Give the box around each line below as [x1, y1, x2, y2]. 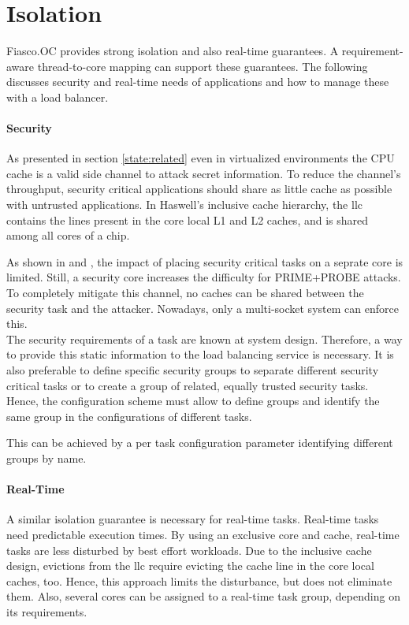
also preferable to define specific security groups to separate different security [6, 362, 379, 378]
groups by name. [6, 449, 87, 466]
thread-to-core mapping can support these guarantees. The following [37, 58, 368, 74]
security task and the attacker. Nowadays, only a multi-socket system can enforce [6, 299, 399, 316]
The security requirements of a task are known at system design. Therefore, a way [6, 330, 403, 347]
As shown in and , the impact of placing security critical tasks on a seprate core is [6, 253, 403, 270]
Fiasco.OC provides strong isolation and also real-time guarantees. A [6, 43, 339, 59]
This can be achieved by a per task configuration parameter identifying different [6, 434, 393, 451]
